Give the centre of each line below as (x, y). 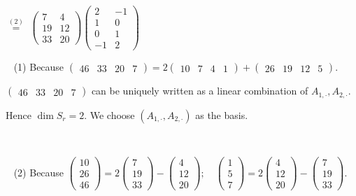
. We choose (109, 114)
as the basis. (222, 114)
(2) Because (39, 172)
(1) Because (39, 67)
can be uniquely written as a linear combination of (200, 91)
